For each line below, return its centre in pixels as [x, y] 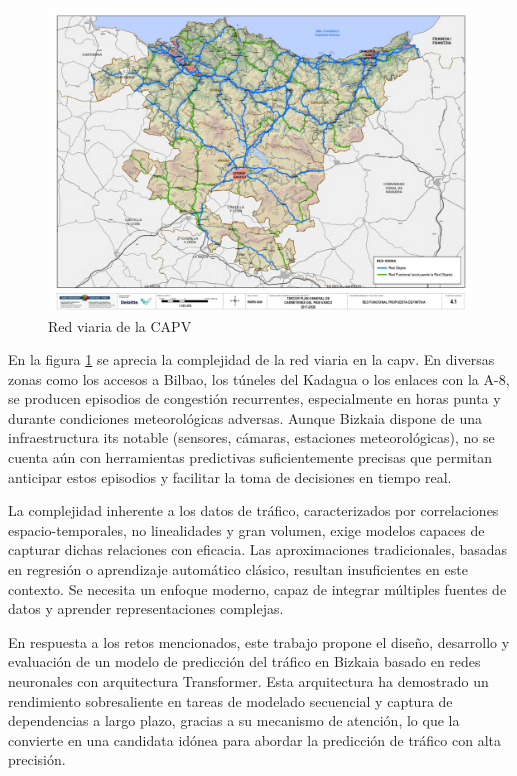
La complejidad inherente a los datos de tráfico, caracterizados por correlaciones [253, 510]
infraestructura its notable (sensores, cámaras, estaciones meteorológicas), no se [251, 437]
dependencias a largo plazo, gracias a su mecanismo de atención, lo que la [234, 720]
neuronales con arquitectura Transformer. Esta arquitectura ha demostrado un [248, 681]
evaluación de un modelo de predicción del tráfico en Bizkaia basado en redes [244, 661]
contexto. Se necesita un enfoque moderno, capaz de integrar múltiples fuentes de [257, 588]
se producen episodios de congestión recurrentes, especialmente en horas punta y [254, 398]
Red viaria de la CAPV [120, 325]
